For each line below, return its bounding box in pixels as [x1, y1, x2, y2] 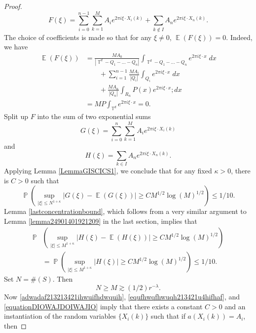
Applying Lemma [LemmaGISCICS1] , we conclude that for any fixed [4, 165, 212, 175]
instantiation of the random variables [4, 311, 116, 321]
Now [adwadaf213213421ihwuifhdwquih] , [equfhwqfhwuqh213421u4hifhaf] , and [4, 291, 240, 302]
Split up [4, 111, 29, 122]
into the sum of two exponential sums [37, 111, 151, 122]
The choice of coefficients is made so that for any [4, 32, 152, 42]
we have [4, 42, 28, 52]
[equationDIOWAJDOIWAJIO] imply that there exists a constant [4, 301, 203, 311]
